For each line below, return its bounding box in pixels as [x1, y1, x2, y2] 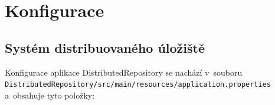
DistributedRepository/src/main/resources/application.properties [5, 80, 271, 89]
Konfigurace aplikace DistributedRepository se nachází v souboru [5, 66, 243, 78]
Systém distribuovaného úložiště [5, 38, 205, 56]
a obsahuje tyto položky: [5, 89, 95, 101]
